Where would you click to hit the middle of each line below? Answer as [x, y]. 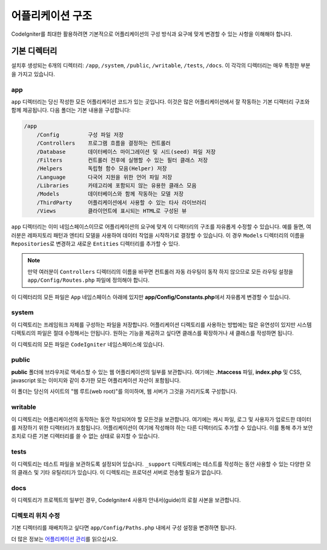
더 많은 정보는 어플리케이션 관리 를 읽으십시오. [64, 538]
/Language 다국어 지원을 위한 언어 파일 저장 [104, 177]
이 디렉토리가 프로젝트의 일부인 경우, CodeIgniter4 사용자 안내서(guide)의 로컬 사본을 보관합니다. [126, 500]
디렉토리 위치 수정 [36, 515]
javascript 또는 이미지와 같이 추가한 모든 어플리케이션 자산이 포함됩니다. [96, 380]
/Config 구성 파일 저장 [80, 134]
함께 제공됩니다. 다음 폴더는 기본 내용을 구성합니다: [71, 110]
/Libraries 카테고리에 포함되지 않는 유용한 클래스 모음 [117, 186]
